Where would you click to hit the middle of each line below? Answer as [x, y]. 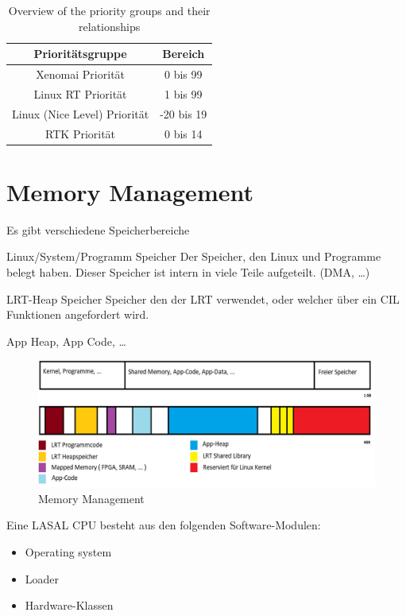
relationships [110, 26]
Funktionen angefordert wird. [78, 314]
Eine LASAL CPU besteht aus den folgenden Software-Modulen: [164, 525]
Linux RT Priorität [80, 93]
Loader [42, 578]
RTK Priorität [81, 133]
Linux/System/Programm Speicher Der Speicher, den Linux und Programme [194, 256]
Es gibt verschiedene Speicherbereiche [98, 229]
